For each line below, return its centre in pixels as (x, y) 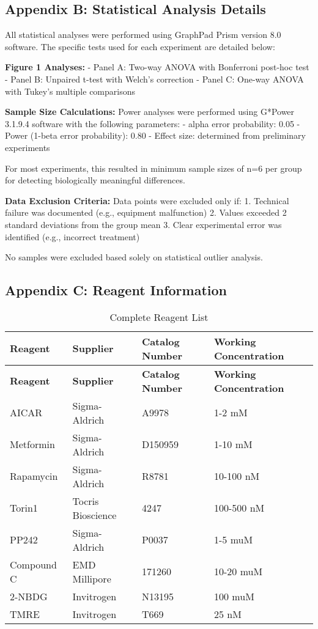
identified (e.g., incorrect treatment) (72, 236)
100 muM (234, 596)
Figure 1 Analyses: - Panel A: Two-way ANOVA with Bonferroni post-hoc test (157, 67)
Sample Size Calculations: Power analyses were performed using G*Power (150, 112)
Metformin (32, 444)
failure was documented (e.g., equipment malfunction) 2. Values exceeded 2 (146, 212)
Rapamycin (34, 476)
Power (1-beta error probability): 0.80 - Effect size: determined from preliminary (155, 135)
